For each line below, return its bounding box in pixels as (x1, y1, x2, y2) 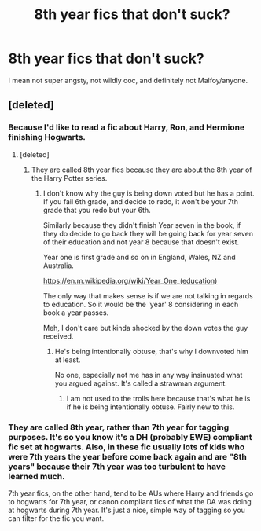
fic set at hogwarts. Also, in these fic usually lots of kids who (8, 441, 245, 452)
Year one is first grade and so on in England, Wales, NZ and (42, 252, 236, 262)
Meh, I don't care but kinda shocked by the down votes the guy (42, 323, 248, 332)
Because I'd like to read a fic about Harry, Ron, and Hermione (8, 122, 245, 133)
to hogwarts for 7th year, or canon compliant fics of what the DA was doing (8, 496, 252, 506)
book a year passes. (42, 308, 109, 317)
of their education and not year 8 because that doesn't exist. (42, 237, 240, 247)
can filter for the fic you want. (8, 513, 105, 523)
